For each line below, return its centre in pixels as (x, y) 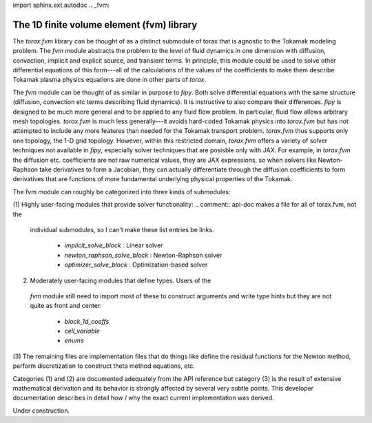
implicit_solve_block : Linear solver (114, 245)
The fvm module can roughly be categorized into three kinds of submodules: (122, 192)
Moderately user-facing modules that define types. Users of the (121, 280)
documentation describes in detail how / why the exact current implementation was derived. (144, 398)
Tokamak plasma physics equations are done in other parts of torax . (110, 80)
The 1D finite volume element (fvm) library (105, 24)
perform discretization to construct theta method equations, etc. (104, 366)
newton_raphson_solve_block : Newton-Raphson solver (143, 255)
